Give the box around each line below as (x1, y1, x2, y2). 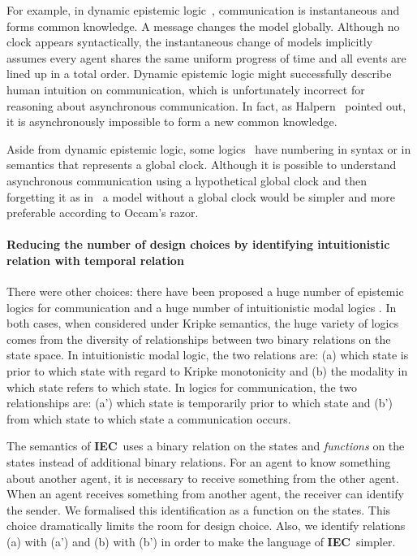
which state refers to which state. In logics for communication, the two (6, 378, 358, 395)
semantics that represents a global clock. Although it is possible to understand (6, 156, 397, 173)
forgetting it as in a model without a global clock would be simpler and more (6, 188, 396, 205)
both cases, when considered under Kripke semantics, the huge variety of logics (6, 315, 399, 332)
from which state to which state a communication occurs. (6, 410, 291, 427)
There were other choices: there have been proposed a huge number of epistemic (6, 283, 404, 300)
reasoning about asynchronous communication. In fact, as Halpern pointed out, (6, 97, 406, 114)
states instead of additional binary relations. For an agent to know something (6, 454, 391, 471)
